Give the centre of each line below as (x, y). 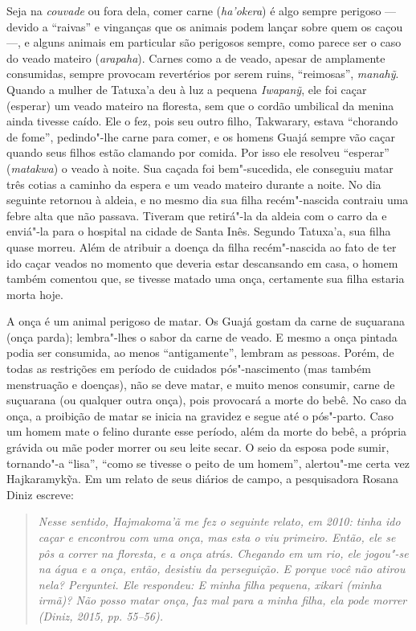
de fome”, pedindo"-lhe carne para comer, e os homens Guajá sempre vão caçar (201, 136)
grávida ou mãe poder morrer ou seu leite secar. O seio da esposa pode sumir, (198, 447)
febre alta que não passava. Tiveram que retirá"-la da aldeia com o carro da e (197, 215)
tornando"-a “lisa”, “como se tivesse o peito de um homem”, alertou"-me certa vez (208, 463)
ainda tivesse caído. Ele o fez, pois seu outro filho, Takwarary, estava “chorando (202, 121)
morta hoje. (35, 294)
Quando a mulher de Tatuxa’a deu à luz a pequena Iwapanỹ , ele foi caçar (187, 89)
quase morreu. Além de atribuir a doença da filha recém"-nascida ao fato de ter (202, 246)
